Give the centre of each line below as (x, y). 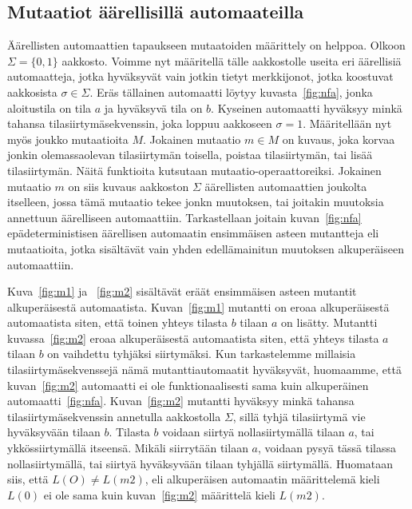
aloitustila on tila (50, 107)
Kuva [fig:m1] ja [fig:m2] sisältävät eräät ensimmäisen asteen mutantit (182, 291)
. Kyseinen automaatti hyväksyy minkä (307, 107)
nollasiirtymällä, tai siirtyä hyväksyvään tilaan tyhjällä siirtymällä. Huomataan (200, 463)
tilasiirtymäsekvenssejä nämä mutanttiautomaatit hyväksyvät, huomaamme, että (204, 370)
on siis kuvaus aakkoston (129, 186)
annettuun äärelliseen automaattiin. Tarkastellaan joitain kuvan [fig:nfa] (184, 217)
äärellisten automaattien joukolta (286, 186)
